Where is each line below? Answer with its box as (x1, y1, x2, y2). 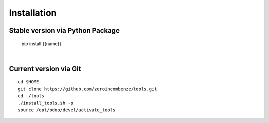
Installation (9, 7, 57, 18)
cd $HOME (18, 79, 39, 85)
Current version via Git (9, 64, 81, 73)
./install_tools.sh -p (18, 100, 74, 106)
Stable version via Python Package (9, 26, 120, 35)
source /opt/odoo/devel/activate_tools (18, 107, 116, 113)
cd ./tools (18, 93, 45, 99)
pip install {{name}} (21, 40, 62, 47)
